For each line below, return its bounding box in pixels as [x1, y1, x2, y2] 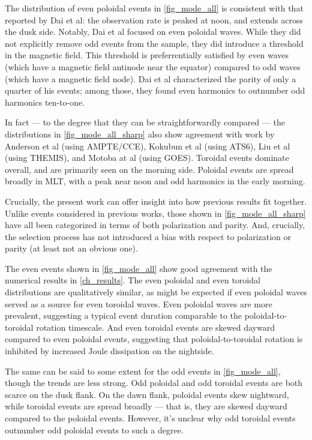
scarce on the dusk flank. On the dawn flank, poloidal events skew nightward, [5, 388, 289, 400]
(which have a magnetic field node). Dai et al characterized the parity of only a [5, 72, 296, 85]
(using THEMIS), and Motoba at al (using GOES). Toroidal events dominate [5, 151, 289, 164]
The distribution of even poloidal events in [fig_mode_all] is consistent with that [5, 2, 304, 14]
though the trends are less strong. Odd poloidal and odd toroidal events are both [5, 376, 303, 389]
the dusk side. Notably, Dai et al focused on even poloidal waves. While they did [5, 25, 301, 38]
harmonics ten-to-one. [5, 95, 85, 108]
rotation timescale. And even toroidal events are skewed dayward [36, 321, 275, 333]
